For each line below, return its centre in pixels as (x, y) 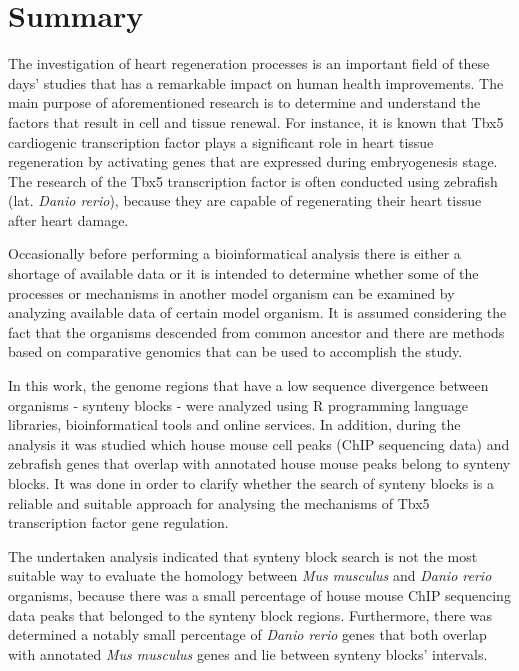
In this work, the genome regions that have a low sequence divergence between (248, 385)
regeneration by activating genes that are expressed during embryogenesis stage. (253, 161)
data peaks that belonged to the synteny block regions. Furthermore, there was (250, 614)
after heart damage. (68, 219)
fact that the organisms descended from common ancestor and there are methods (256, 331)
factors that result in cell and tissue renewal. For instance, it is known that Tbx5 (256, 121)
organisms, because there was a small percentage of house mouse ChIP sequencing (259, 594)
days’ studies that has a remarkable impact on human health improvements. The (256, 82)
